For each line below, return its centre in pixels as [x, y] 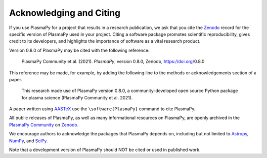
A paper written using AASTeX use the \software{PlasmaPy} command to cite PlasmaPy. [102, 109]
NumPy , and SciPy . [28, 141]
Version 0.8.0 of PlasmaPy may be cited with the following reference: [79, 50]
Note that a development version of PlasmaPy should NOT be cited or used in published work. [105, 150]
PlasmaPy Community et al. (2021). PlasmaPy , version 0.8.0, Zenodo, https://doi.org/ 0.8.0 [113, 62]
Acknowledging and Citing [65, 13]
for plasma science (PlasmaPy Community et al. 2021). [77, 97]
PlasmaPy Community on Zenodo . [44, 125]
